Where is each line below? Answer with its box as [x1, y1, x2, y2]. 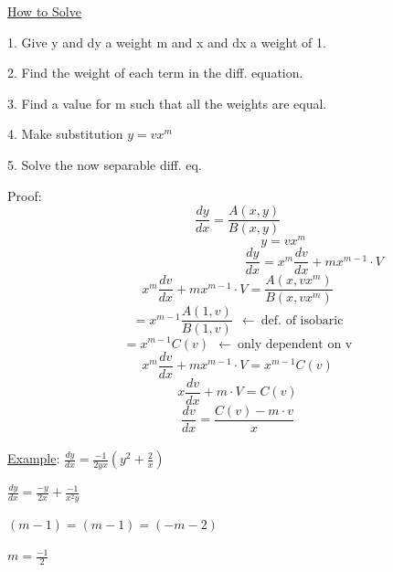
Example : [7, 449, 60, 468]
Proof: [7, 185, 42, 205]
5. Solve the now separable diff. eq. [7, 154, 202, 174]
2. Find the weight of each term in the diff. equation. [7, 63, 303, 82]
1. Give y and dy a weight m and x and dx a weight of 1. [7, 32, 326, 51]
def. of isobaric [260, 313, 344, 327]
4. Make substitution [7, 124, 123, 143]
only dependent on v [238, 337, 353, 351]
